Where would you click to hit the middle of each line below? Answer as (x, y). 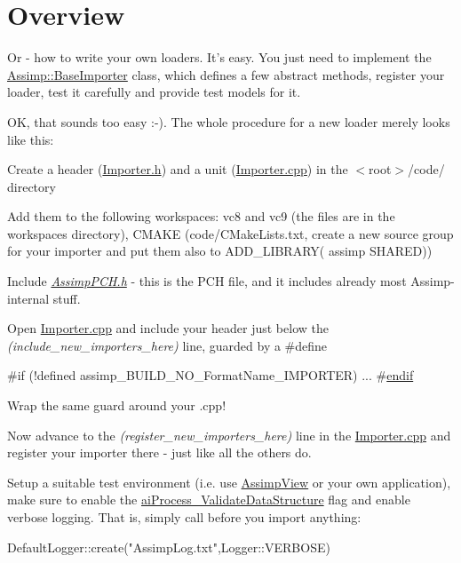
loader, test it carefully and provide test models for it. (154, 92)
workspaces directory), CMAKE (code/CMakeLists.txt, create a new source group (230, 233)
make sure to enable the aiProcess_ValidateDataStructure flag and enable (209, 500)
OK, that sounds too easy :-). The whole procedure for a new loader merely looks (229, 121)
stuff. (67, 298)
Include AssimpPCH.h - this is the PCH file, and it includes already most (207, 281)
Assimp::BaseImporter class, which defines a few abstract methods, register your (226, 74)
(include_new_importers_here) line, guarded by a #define (167, 345)
